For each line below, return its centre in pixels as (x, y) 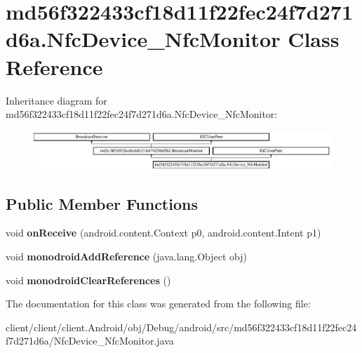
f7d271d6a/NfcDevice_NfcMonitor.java (90, 341)
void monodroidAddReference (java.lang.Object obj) (127, 256)
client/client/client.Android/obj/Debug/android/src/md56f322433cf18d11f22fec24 (181, 327)
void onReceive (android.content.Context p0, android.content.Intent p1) (163, 233)
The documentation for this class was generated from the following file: (158, 304)
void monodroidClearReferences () (88, 280)
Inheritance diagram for (56, 100)
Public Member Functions (102, 203)
